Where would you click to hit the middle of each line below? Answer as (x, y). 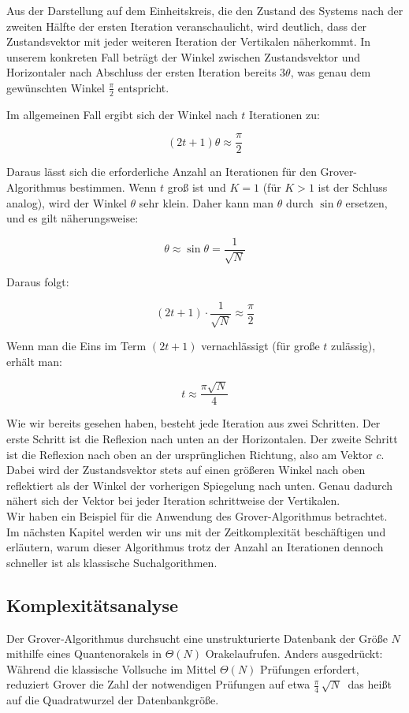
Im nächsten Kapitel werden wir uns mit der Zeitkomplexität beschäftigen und (196, 531)
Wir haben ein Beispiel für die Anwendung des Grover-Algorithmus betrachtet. (197, 515)
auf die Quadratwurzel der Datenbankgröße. (113, 700)
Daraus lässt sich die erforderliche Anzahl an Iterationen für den (162, 172)
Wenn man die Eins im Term (76, 346)
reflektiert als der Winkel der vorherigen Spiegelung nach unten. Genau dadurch (200, 485)
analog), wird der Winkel (67, 202)
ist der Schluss (353, 187)
